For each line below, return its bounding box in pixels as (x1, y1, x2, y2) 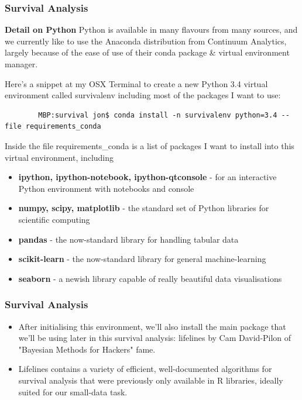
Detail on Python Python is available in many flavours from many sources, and (5, 23, 298, 36)
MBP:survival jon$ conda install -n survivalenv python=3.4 (38, 111, 277, 119)
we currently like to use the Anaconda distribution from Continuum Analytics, (5, 35, 287, 47)
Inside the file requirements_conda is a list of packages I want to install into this (5, 139, 294, 151)
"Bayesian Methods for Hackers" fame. (18, 343, 156, 355)
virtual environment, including (5, 151, 114, 163)
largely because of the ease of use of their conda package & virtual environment (5, 46, 290, 58)
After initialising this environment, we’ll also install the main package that (18, 320, 286, 332)
